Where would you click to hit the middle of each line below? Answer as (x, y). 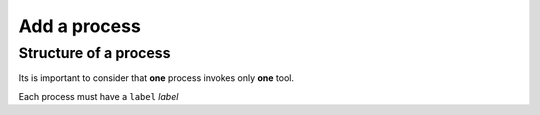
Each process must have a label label (98, 96)
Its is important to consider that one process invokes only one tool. (156, 78)
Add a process (80, 26)
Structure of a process (94, 53)
